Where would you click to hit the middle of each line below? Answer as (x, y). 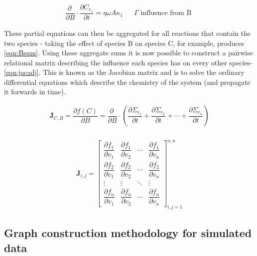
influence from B (166, 13)
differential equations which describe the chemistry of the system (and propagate (127, 82)
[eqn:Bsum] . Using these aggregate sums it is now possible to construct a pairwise (128, 53)
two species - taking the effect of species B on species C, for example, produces (124, 43)
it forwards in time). (35, 92)
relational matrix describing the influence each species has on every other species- (128, 62)
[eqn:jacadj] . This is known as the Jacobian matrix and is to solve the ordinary (124, 72)
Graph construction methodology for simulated (128, 233)
